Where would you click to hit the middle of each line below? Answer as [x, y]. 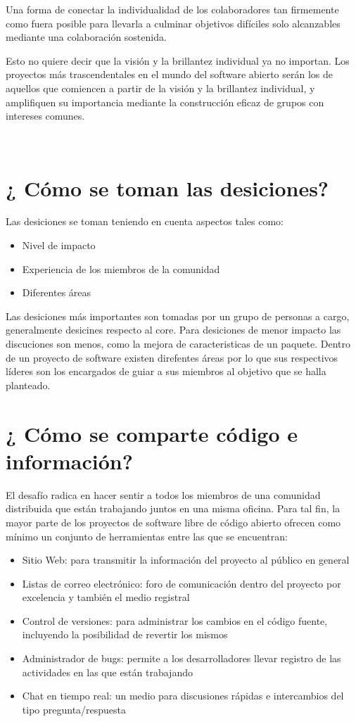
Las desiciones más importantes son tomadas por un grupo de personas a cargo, [178, 316]
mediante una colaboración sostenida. [86, 37]
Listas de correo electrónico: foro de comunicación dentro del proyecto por [182, 583]
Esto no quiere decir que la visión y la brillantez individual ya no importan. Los [178, 60]
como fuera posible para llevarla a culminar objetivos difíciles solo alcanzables [173, 23]
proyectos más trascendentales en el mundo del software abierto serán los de [169, 74]
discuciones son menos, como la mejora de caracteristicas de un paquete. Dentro [178, 344]
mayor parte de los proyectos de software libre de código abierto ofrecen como [173, 522]
